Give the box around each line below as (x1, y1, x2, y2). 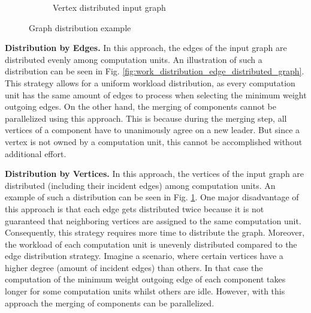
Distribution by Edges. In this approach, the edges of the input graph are (5, 41, 287, 54)
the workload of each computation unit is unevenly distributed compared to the (5, 237, 297, 250)
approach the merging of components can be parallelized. (5, 296, 215, 309)
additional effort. (5, 147, 67, 159)
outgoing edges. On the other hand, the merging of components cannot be (5, 100, 276, 113)
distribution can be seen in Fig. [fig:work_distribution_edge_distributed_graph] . (5, 65, 304, 77)
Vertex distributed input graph (53, 1, 166, 13)
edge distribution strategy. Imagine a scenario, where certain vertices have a (5, 249, 283, 262)
